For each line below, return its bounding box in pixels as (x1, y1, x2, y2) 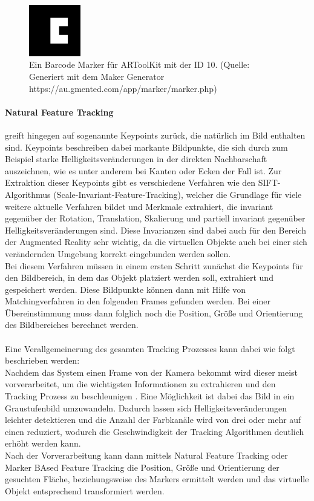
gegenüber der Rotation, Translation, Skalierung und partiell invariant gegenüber (5, 212, 306, 224)
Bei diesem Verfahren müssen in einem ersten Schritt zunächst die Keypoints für (5, 259, 303, 272)
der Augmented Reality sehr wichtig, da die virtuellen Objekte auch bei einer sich (5, 235, 307, 248)
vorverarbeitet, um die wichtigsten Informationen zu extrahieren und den (5, 378, 276, 390)
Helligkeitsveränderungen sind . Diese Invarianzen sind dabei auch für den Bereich (5, 223, 306, 236)
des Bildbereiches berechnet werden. (5, 318, 139, 331)
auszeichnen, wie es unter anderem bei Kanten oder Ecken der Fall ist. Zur (5, 164, 282, 177)
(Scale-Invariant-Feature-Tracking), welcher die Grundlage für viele (53, 188, 302, 200)
